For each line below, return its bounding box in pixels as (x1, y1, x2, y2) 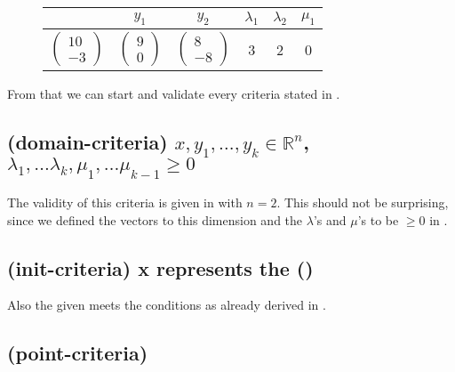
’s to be (357, 210, 399, 229)
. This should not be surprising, (276, 192, 449, 211)
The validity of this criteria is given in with (7, 192, 243, 211)
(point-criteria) (7, 339, 148, 367)
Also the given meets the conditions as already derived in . (7, 295, 326, 314)
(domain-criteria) (7, 128, 168, 156)
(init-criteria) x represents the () (7, 254, 314, 281)
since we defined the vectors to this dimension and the (7, 210, 303, 229)
